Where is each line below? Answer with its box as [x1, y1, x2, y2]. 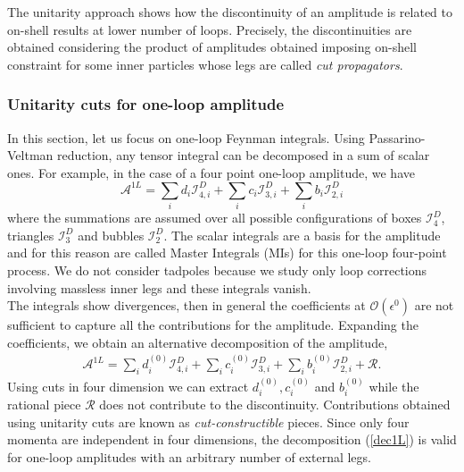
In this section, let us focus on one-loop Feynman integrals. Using [7, 128, 365, 147]
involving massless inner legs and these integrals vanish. [7, 278, 311, 297]
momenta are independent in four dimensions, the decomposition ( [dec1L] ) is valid [7, 430, 457, 449]
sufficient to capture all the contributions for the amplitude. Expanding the [7, 316, 418, 334]
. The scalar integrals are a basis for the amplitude [163, 225, 441, 244]
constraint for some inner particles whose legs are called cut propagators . [7, 55, 403, 73]
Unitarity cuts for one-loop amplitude [7, 93, 285, 115]
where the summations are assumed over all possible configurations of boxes [7, 208, 422, 227]
